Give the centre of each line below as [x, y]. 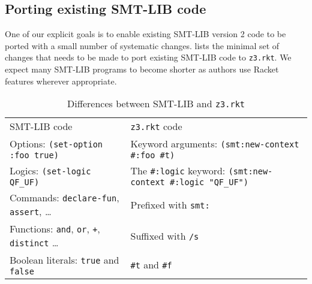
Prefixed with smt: [170, 204]
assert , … [31, 212]
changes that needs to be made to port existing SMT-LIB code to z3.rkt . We [148, 57]
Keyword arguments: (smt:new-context [215, 144]
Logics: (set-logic [50, 171]
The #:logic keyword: [178, 171]
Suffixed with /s [165, 235]
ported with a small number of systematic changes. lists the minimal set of [142, 45]
